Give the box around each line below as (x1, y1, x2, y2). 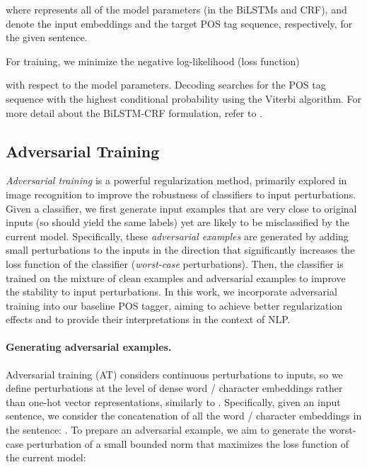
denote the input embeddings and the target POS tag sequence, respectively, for (6, 16, 353, 30)
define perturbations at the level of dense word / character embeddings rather (6, 381, 343, 395)
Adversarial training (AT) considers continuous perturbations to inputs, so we (6, 366, 343, 381)
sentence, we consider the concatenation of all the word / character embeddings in (6, 408, 362, 423)
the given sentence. (6, 30, 88, 45)
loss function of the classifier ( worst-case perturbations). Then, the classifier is (6, 256, 344, 271)
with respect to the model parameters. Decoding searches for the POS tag (6, 77, 326, 92)
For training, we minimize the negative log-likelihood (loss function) (6, 53, 300, 68)
